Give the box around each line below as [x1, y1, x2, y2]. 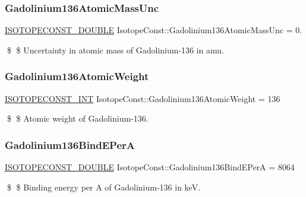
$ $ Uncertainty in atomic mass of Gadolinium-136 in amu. [7, 43, 225, 56]
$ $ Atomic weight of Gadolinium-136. [7, 112, 149, 125]
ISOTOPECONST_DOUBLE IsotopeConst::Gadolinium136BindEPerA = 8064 [5, 161, 295, 173]
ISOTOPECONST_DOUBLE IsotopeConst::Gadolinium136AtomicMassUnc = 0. [5, 24, 302, 36]
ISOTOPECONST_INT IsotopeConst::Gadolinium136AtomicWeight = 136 [5, 92, 280, 104]
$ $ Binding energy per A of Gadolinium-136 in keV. [7, 180, 201, 193]
